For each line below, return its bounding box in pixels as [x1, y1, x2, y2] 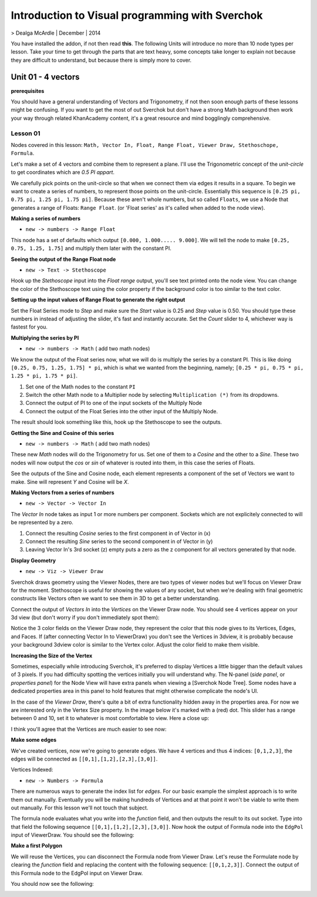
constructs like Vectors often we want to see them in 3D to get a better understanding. [11, 595, 220, 602]
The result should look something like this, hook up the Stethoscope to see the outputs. [11, 419, 222, 426]
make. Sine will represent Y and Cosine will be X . [11, 478, 129, 485]
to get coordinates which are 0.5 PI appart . [11, 169, 114, 176]
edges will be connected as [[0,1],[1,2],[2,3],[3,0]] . [11, 755, 158, 762]
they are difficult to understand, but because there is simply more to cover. [11, 56, 192, 63]
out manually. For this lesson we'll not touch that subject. [11, 804, 149, 811]
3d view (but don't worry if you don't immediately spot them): [11, 614, 160, 621]
